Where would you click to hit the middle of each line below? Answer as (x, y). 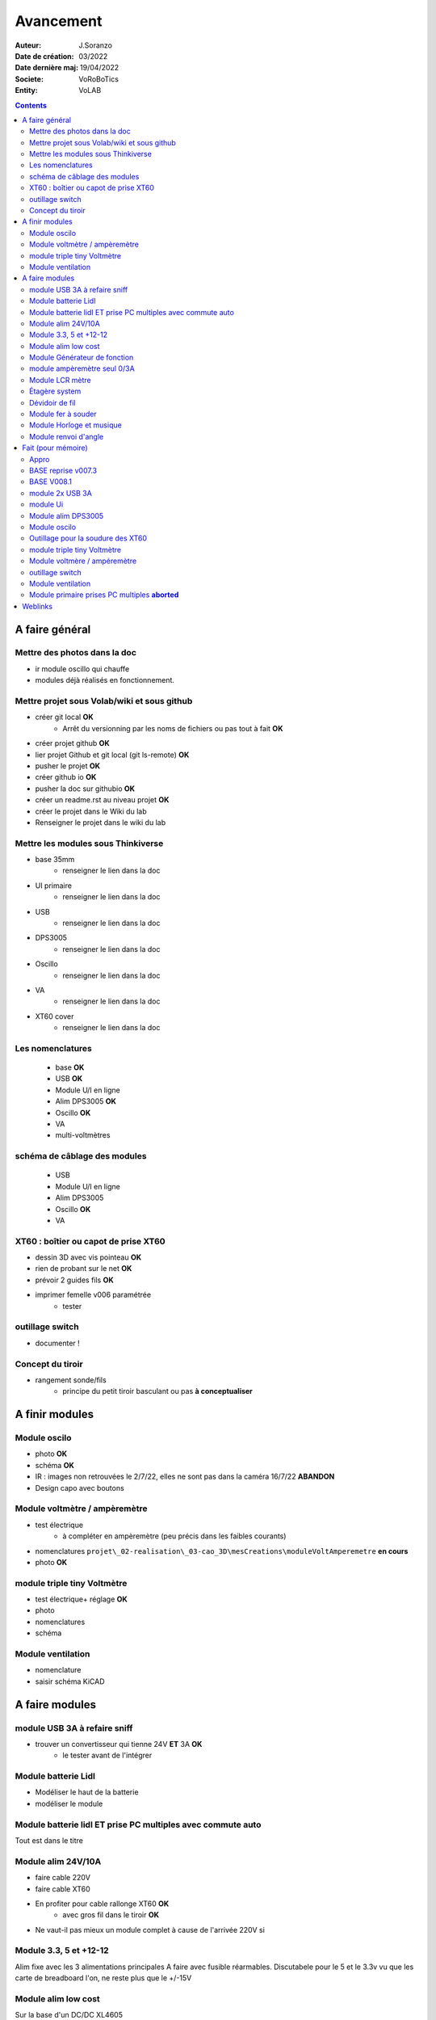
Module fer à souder (63, 414)
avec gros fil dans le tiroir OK (111, 1915)
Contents (31, 105)
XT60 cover (55, 1016)
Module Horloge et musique (76, 425)
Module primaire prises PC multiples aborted (104, 595)
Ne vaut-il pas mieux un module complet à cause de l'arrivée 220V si (150, 1930)
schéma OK (55, 1465)
